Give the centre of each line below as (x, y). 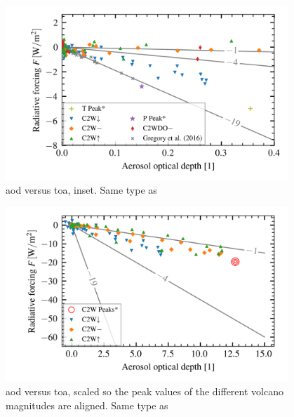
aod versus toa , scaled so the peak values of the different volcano (145, 391)
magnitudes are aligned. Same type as (87, 405)
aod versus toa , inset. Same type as (81, 190)
